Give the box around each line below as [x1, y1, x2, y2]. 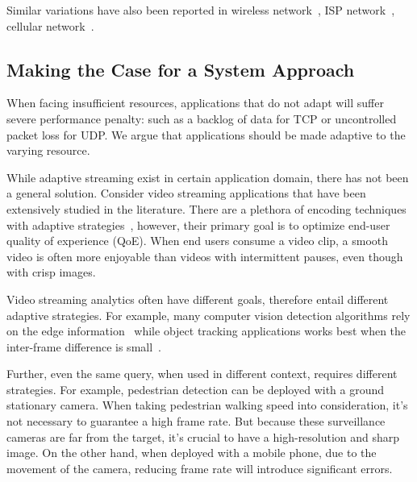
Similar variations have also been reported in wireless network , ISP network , [6, 2, 395, 18]
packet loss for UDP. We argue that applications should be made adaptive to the [6, 126, 406, 143]
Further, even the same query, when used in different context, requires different [6, 365, 398, 382]
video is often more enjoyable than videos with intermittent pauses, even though [6, 247, 403, 264]
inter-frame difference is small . [6, 338, 161, 355]
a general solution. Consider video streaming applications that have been [6, 185, 366, 202]
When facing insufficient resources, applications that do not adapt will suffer [6, 94, 384, 111]
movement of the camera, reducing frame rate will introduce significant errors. [6, 459, 393, 476]
